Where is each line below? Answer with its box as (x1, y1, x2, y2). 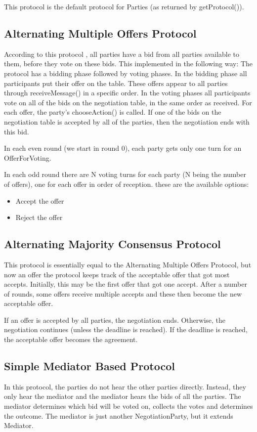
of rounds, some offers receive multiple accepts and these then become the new (4, 288, 242, 299)
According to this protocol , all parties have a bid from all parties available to (4, 48, 240, 59)
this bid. (4, 126, 29, 136)
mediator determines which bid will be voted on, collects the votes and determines (4, 401, 253, 411)
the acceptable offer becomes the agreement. (4, 334, 138, 345)
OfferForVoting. (4, 152, 51, 163)
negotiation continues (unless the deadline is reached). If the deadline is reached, (4, 324, 248, 335)
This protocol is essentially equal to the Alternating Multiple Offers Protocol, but (4, 259, 252, 269)
